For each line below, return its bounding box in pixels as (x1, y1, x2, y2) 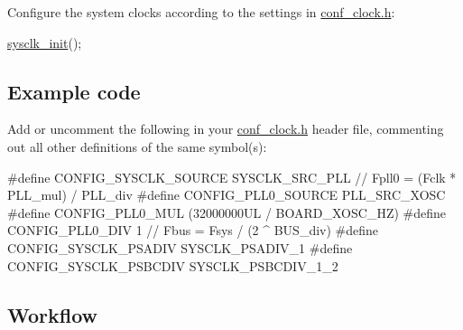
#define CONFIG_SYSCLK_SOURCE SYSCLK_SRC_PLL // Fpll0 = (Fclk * (7, 167, 457, 186)
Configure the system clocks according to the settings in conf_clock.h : (7, 3, 395, 21)
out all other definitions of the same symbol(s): (7, 137, 267, 156)
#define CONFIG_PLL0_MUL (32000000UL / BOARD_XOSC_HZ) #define (7, 203, 447, 222)
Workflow (7, 300, 98, 328)
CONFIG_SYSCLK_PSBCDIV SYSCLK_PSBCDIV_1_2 (7, 256, 338, 275)
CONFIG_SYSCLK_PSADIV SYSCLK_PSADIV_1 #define (7, 238, 353, 257)
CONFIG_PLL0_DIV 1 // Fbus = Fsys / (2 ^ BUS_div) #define (7, 221, 379, 240)
